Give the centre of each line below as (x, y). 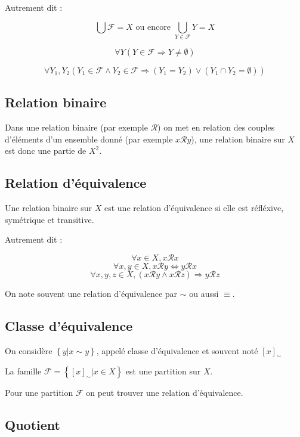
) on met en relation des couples (216, 127)
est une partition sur (163, 371)
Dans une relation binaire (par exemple (76, 127)
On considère (29, 350)
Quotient (33, 425)
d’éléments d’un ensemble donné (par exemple (89, 139)
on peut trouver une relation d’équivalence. (165, 393)
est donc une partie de (46, 151)
